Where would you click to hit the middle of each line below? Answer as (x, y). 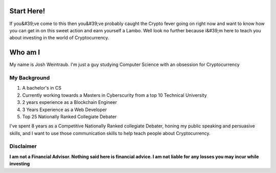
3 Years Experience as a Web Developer (65, 110)
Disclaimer (23, 146)
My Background (30, 78)
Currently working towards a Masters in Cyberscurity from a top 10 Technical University (114, 95)
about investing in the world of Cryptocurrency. (59, 38)
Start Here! (27, 11)
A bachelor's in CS (42, 88)
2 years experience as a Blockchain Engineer (70, 102)
